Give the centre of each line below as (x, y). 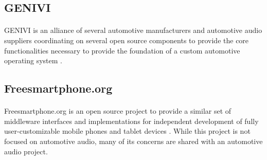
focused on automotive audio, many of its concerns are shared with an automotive (133, 141)
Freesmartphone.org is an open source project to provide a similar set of (118, 111)
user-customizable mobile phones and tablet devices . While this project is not (127, 131)
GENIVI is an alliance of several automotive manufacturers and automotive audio (133, 30)
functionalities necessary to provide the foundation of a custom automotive (122, 50)
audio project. (26, 151)
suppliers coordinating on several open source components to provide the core (127, 40)
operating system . (33, 60)
